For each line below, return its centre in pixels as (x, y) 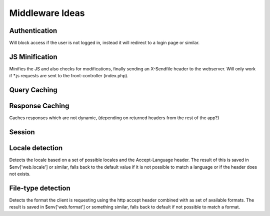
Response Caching (39, 106)
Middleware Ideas (47, 13)
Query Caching (33, 90)
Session (22, 132)
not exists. (20, 174)
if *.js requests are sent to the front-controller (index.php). (69, 76)
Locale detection (36, 148)
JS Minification (33, 57)
